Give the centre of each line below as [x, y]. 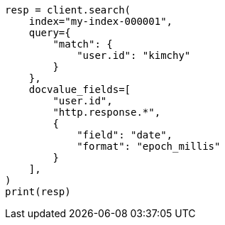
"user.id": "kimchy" [134, 55]
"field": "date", [125, 135]
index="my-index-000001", [101, 21]
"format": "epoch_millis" [149, 146]
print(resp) [38, 192]
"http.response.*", [107, 112]
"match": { [83, 44]
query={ [50, 33]
